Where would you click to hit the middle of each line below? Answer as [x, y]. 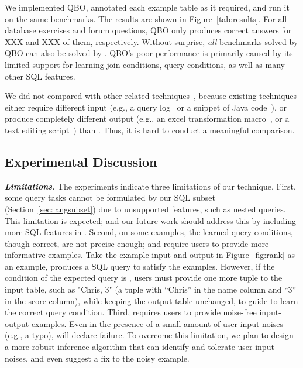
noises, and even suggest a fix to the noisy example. [97, 358]
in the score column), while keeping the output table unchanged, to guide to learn [151, 300]
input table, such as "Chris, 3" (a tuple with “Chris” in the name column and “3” [151, 289]
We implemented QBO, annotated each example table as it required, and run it [147, 7]
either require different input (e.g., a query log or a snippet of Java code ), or [146, 107]
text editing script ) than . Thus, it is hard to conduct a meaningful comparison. [150, 130]
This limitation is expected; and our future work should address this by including [151, 220]
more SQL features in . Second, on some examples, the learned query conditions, [149, 232]
